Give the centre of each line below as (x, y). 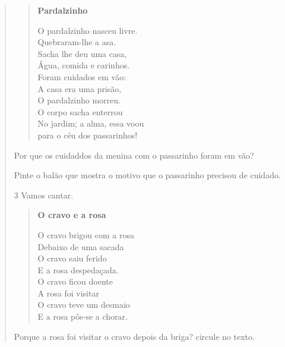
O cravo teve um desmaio (84, 305)
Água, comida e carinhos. (84, 65)
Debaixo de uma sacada (81, 246)
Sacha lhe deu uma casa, (82, 53)
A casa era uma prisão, (80, 88)
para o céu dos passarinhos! (88, 135)
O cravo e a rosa (72, 215)
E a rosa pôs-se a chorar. (83, 316)
